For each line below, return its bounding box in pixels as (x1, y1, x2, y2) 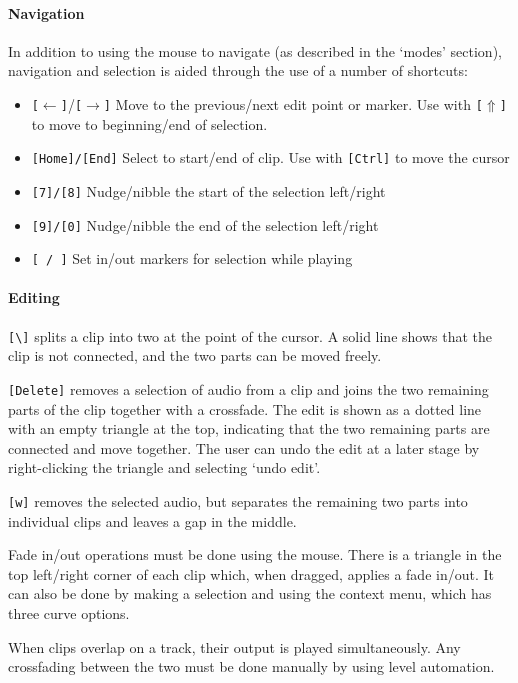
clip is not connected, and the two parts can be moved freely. (8, 345, 382, 366)
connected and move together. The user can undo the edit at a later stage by (8, 437, 480, 458)
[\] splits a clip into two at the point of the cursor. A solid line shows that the (8, 325, 493, 346)
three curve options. (8, 602, 130, 623)
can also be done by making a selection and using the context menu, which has (8, 583, 492, 604)
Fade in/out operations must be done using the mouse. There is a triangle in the (8, 544, 502, 565)
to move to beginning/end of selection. (31, 113, 268, 134)
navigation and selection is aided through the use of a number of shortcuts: (8, 60, 468, 81)
